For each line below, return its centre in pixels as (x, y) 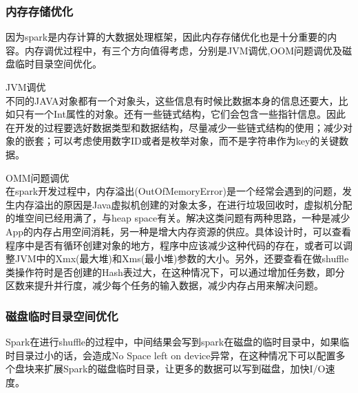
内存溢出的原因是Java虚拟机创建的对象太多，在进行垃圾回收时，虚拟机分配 (183, 204)
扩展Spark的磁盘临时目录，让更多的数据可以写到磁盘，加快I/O (185, 369)
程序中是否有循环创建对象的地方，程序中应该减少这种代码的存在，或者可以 (174, 245)
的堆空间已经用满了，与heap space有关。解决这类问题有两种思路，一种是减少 (178, 218)
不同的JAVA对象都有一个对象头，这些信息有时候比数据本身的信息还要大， (172, 100)
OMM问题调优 (38, 177)
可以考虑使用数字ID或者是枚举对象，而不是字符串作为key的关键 (196, 141)
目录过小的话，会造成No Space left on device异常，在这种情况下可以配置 (175, 355)
